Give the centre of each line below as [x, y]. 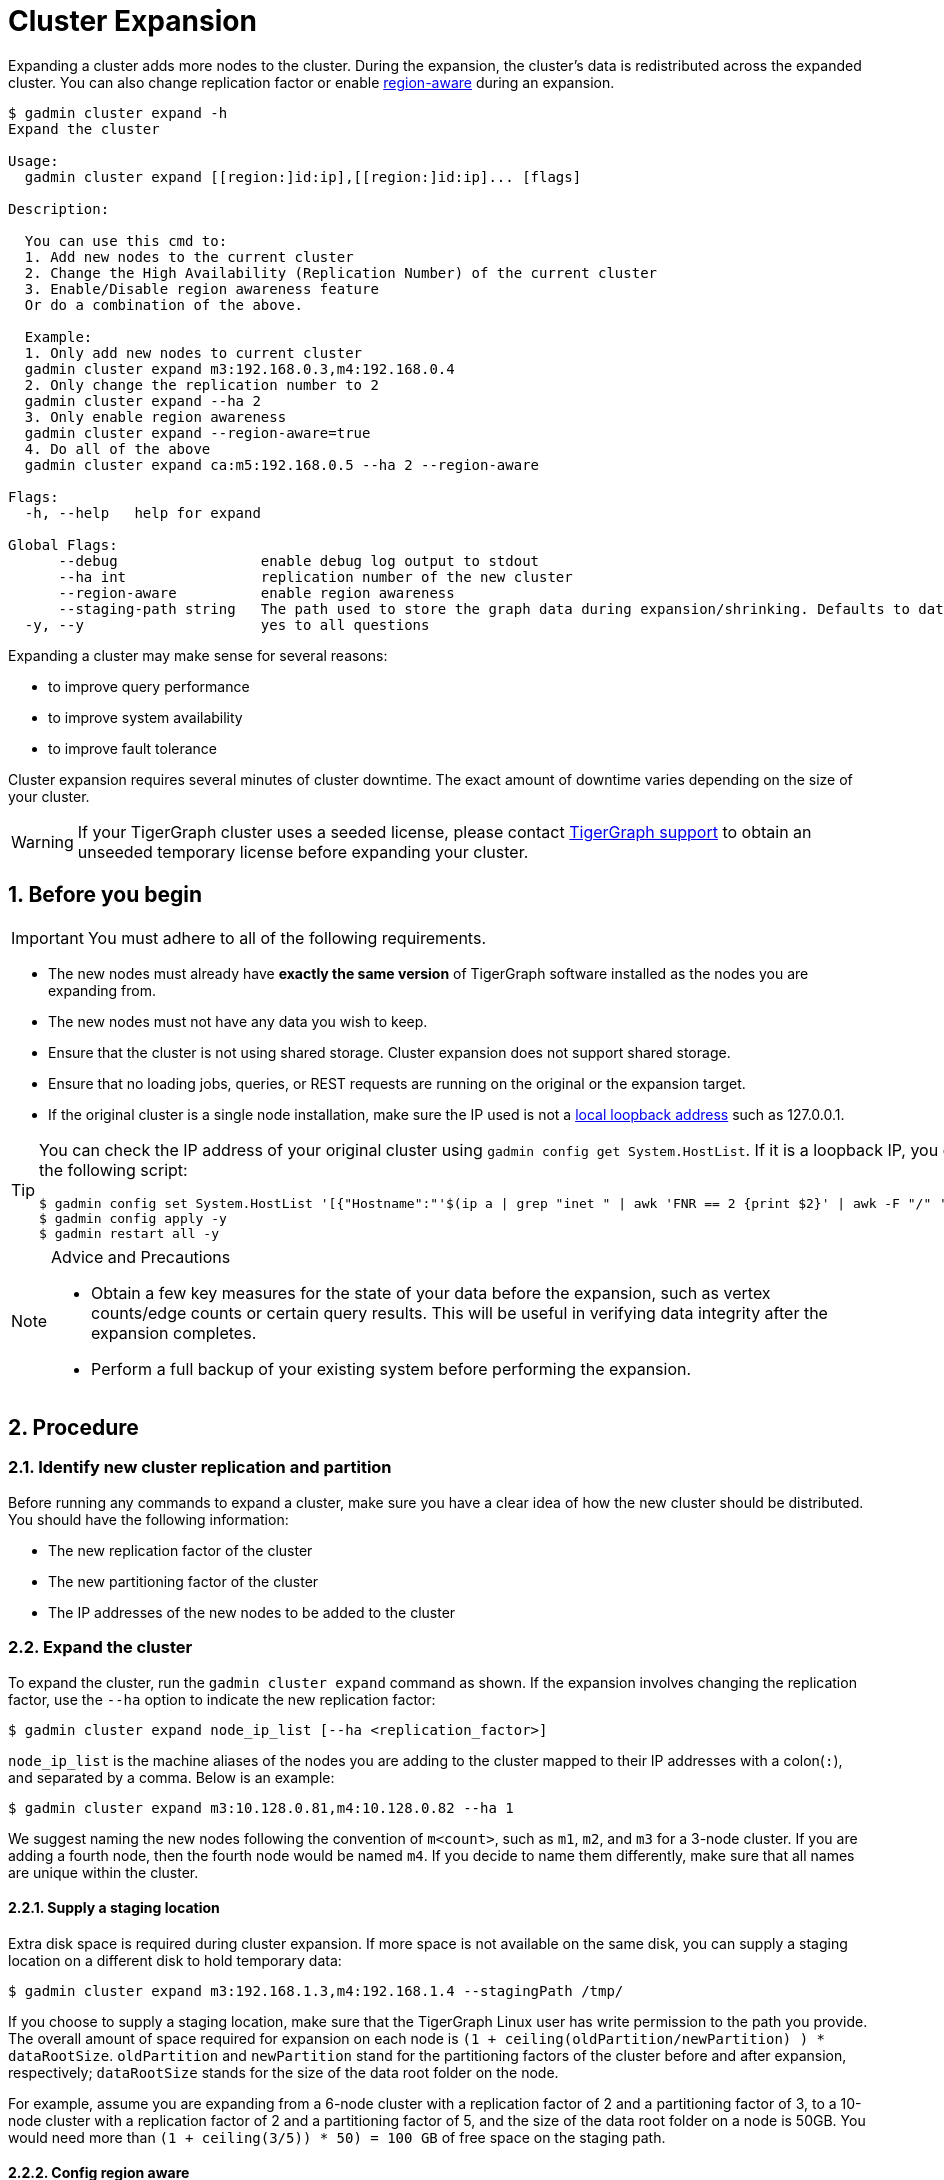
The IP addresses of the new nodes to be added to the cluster [252, 1612]
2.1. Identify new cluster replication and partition [200, 1467]
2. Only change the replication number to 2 [201, 384]
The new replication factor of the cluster [180, 1550]
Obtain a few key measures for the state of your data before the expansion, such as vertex [431, 1292]
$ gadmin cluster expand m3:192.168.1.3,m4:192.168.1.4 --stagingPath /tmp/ [316, 1990]
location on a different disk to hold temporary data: [175, 1960]
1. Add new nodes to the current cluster [189, 256]
